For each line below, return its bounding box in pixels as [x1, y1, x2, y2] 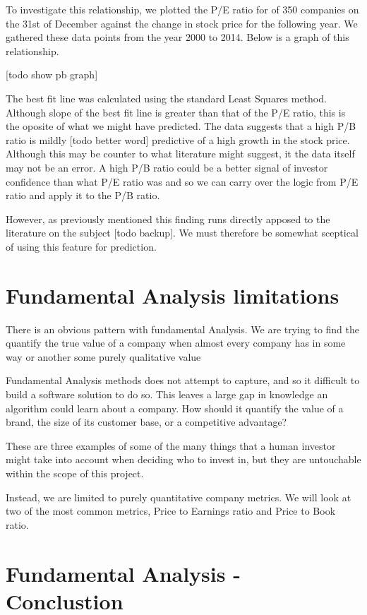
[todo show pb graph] [6, 67, 98, 82]
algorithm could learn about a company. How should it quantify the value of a [6, 400, 344, 415]
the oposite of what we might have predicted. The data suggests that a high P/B [6, 119, 356, 133]
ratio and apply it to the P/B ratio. [6, 188, 160, 203]
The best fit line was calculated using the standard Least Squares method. [6, 90, 327, 105]
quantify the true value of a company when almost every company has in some [6, 335, 346, 350]
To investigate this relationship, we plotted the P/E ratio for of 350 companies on [6, 2, 359, 16]
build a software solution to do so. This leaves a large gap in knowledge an [6, 387, 328, 401]
